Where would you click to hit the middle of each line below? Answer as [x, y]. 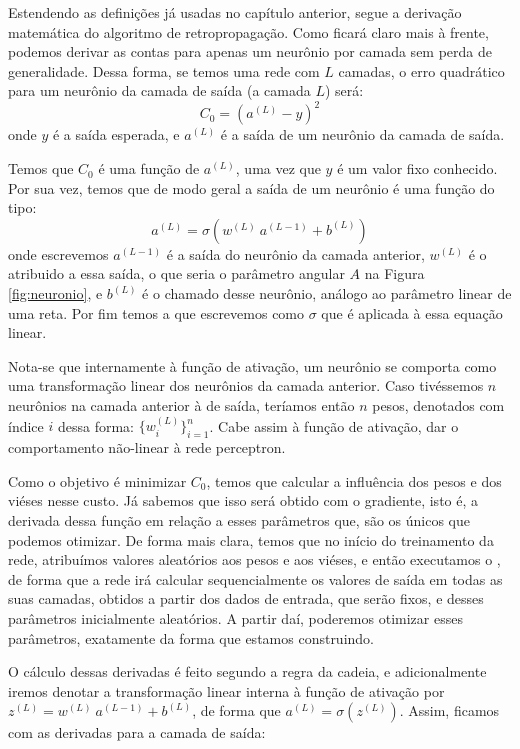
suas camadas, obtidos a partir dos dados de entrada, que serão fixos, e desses [246, 598]
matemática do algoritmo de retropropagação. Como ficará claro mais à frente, [248, 31]
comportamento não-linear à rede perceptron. [147, 447]
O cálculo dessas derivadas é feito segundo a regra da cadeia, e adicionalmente [247, 671]
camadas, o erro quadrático [421, 70]
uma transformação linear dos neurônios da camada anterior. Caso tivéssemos [246, 385]
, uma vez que [278, 168]
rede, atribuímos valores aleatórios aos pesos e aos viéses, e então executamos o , [254, 559]
